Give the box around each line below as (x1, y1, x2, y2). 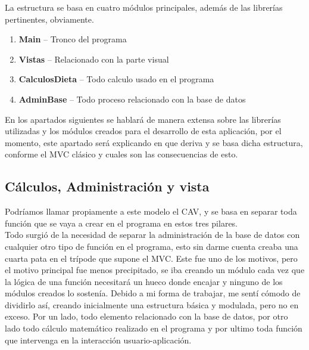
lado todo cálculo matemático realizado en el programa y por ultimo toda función (5, 322, 302, 334)
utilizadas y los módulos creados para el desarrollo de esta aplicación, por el (5, 125, 282, 137)
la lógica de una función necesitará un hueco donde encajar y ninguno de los (5, 275, 283, 287)
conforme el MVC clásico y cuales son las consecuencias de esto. (5, 148, 238, 160)
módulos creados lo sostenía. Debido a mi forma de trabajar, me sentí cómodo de (5, 287, 301, 299)
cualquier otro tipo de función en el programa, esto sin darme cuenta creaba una (5, 240, 298, 252)
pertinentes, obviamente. (5, 13, 94, 25)
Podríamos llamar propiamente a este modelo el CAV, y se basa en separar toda (5, 205, 297, 218)
